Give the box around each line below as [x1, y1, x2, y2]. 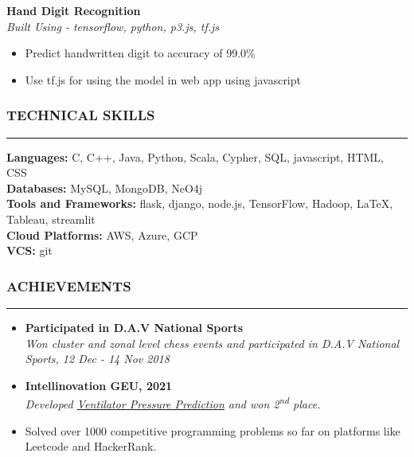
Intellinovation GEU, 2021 [25, 377, 173, 393]
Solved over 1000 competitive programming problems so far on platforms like [25, 422, 400, 439]
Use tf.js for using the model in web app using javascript [25, 71, 301, 88]
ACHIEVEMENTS [6, 275, 131, 295]
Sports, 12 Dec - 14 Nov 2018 [25, 350, 170, 367]
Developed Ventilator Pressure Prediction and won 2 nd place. [25, 393, 321, 412]
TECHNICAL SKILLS [6, 105, 155, 125]
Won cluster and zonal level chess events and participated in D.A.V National [25, 334, 400, 351]
